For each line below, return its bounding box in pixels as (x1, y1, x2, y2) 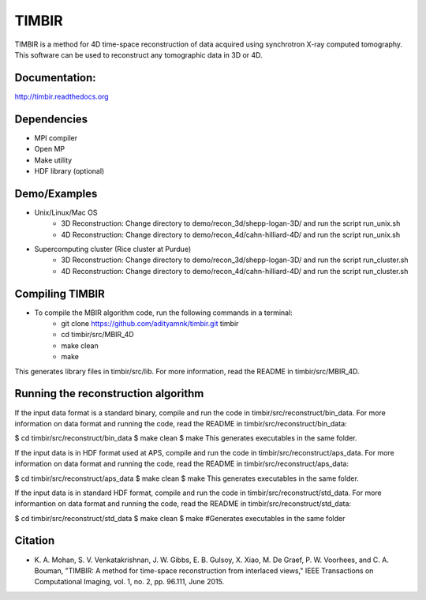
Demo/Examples (14, 186, 98, 201)
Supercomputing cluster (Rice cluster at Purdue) (34, 245, 192, 253)
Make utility (34, 155, 73, 165)
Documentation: (14, 71, 96, 84)
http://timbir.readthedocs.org (14, 92, 110, 101)
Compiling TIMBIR (14, 287, 106, 300)
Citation (14, 534, 55, 548)
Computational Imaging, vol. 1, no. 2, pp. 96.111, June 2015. (34, 577, 225, 587)
